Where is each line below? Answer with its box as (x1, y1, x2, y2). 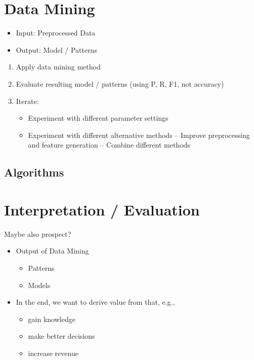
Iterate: (16, 95, 39, 106)
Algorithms (4, 164, 64, 180)
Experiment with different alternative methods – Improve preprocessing (28, 129, 250, 140)
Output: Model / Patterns (16, 44, 97, 55)
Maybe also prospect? (4, 228, 71, 239)
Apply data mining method (16, 61, 101, 72)
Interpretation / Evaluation (4, 199, 200, 220)
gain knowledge (28, 313, 75, 324)
